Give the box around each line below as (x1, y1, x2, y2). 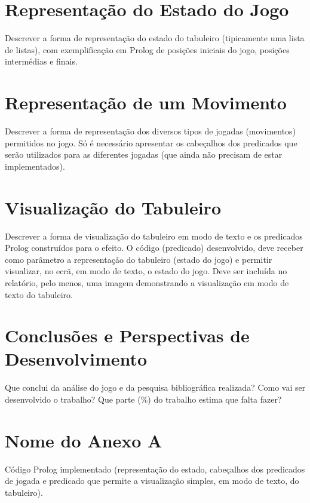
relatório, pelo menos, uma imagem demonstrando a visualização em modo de (5, 276, 289, 289)
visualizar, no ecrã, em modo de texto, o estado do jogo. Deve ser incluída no (5, 265, 287, 277)
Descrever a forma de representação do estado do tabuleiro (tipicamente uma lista (5, 32, 305, 44)
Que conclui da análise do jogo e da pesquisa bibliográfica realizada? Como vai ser (5, 381, 306, 394)
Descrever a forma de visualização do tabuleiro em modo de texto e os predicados (5, 229, 303, 242)
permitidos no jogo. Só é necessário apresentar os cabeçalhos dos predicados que (5, 136, 297, 149)
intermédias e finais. (5, 55, 78, 68)
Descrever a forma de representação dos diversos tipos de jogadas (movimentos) (5, 125, 296, 137)
